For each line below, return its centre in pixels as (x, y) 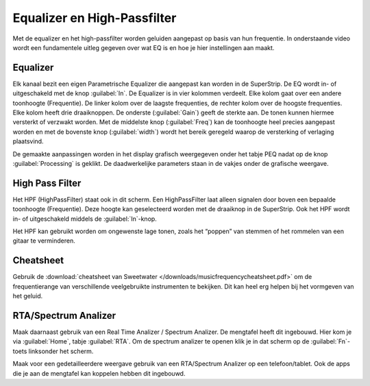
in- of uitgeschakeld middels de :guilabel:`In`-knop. (85, 219)
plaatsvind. (28, 141)
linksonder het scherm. (61, 351)
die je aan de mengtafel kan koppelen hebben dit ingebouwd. (99, 373)
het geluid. (28, 296)
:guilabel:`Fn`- (331, 341)
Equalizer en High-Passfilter (95, 18)
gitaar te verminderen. (44, 241)
